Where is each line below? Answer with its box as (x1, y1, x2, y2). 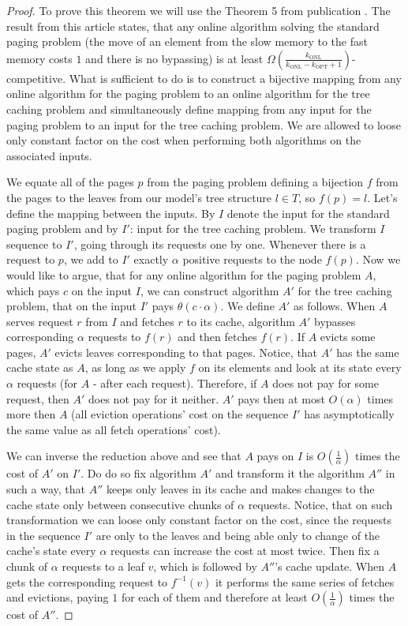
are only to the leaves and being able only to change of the (95, 527, 380, 543)
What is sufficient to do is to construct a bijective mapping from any (69, 69, 402, 86)
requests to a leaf (62, 558, 144, 574)
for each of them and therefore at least (121, 589, 308, 605)
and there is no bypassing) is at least (85, 50, 264, 66)
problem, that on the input (6, 298, 137, 314)
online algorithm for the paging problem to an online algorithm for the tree (6, 85, 370, 102)
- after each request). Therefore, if (92, 375, 257, 392)
